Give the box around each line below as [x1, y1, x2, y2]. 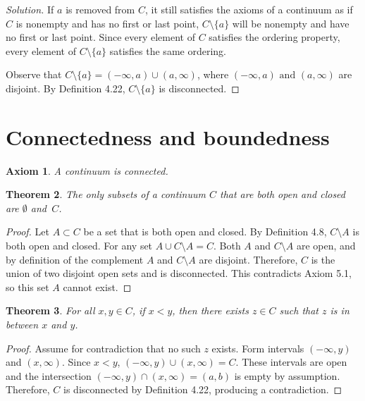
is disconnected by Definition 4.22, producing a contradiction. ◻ [63, 382, 342, 397]
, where [197, 67, 229, 82]
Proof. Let [6, 224, 49, 239]
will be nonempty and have [232, 16, 349, 30]
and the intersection [6, 368, 92, 383]
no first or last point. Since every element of [6, 30, 195, 44]
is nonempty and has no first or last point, [16, 16, 199, 30]
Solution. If [6, 2, 54, 16]
